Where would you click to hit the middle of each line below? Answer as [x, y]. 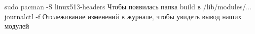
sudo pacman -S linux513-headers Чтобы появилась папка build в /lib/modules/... [128, 6]
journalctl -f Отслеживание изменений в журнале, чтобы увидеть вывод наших [123, 16]
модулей [17, 26]
